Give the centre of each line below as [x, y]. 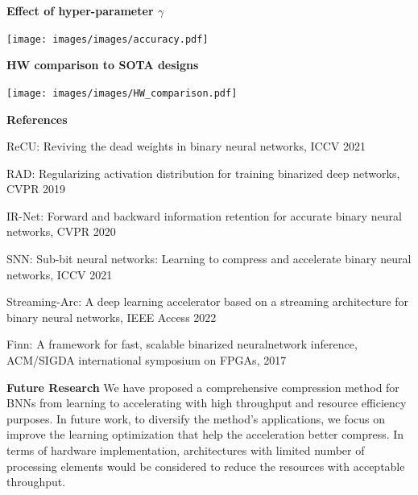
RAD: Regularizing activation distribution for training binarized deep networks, [203, 173]
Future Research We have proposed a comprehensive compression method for [203, 387]
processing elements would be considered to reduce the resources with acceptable [206, 466]
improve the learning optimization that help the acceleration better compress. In [205, 434]
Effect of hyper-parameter [80, 10]
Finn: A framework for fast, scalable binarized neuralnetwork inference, [182, 344]
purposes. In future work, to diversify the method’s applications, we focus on [196, 418]
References [37, 119]
